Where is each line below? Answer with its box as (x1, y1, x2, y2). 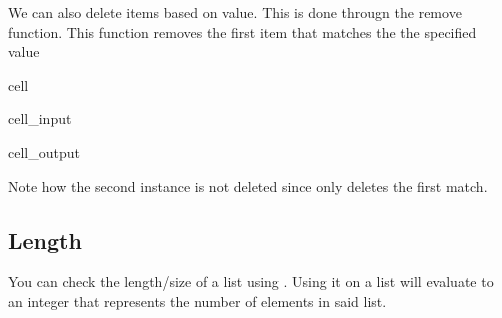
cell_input (8, 108, 72, 129)
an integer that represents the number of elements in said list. (8, 290, 387, 311)
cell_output (8, 141, 80, 162)
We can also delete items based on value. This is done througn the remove (8, 2, 462, 22)
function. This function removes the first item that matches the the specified (8, 21, 477, 42)
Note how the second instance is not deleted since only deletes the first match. (8, 175, 488, 196)
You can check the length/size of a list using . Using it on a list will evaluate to (8, 271, 494, 292)
